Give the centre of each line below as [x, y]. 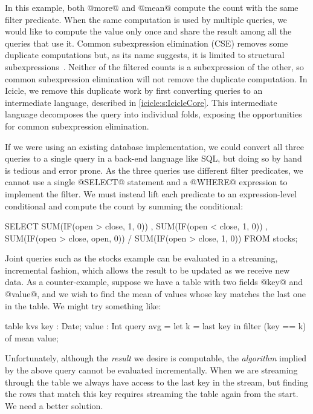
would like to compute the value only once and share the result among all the [148, 31]
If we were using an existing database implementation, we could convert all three [154, 146]
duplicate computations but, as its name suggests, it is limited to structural [145, 55]
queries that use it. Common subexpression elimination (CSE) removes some [147, 43]
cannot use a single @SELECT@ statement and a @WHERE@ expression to [146, 182]
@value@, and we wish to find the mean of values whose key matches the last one [156, 294]
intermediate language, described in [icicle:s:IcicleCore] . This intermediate [141, 102]
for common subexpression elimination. [77, 126]
